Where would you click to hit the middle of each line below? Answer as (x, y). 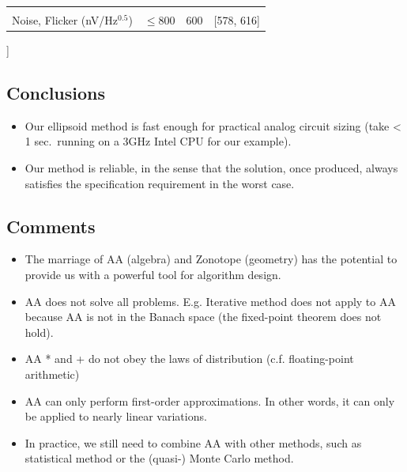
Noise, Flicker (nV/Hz (65, 20)
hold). (39, 332)
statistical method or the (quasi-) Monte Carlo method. (159, 458)
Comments (51, 226)
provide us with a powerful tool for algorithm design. (153, 275)
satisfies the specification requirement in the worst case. (160, 183)
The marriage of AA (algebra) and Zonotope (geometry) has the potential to (211, 259)
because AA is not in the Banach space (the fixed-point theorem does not (203, 317)
